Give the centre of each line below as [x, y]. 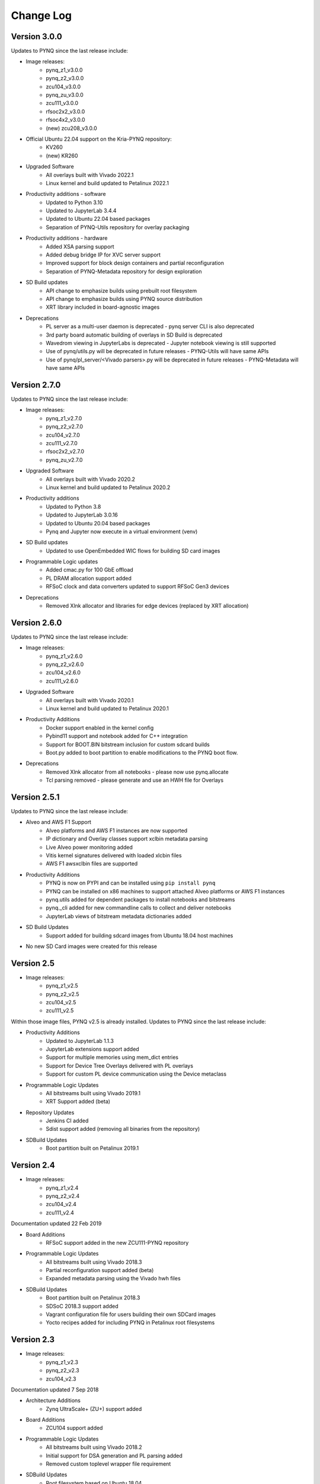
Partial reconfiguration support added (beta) [100, 1270]
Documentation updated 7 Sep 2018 [55, 1390]
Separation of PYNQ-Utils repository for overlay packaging [118, 227]
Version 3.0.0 [36, 37]
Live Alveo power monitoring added [89, 847]
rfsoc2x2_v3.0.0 [65, 111]
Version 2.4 [33, 1166]
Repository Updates [50, 1112]
